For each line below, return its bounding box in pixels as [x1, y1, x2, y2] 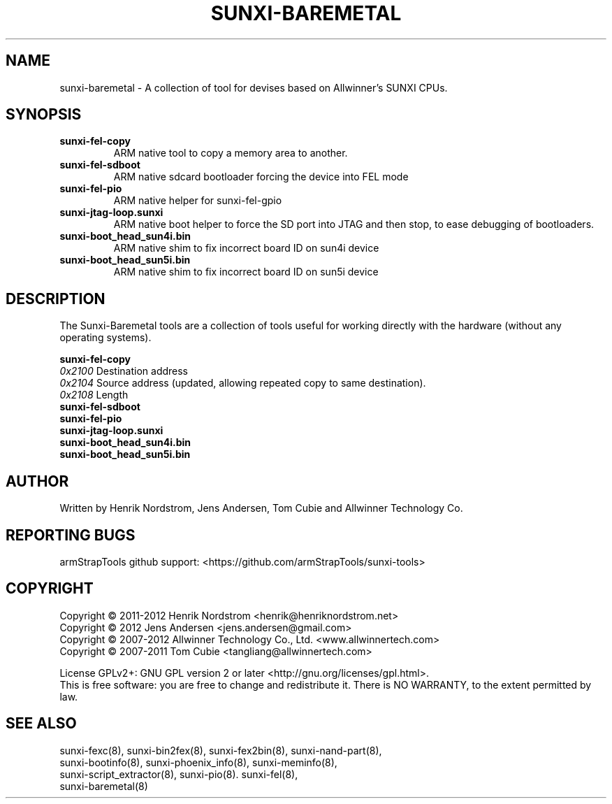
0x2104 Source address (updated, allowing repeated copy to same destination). [59, 377, 426, 389]
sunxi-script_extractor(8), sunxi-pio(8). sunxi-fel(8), [59, 768, 298, 780]
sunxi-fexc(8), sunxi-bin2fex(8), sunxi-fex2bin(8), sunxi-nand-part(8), [59, 744, 382, 756]
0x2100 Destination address [59, 365, 189, 378]
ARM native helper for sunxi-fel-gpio [113, 194, 282, 207]
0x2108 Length [59, 389, 129, 401]
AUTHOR [6, 472, 69, 490]
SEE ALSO [6, 715, 77, 733]
